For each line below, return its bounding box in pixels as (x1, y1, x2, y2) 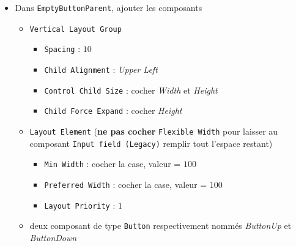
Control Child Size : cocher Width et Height (44, 83, 218, 96)
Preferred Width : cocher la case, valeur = (44, 177, 207, 190)
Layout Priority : (44, 198, 116, 211)
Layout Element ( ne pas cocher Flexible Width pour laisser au (29, 124, 278, 137)
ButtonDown (29, 231, 77, 244)
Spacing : (44, 42, 81, 55)
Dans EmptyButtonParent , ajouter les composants (15, 1, 202, 13)
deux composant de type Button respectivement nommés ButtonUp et (29, 219, 292, 232)
